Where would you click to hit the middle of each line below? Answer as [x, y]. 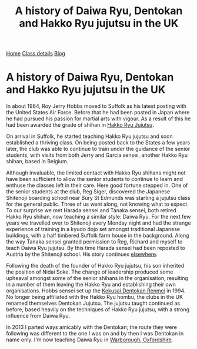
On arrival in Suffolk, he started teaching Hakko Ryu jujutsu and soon [89, 136]
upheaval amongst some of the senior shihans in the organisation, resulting [97, 278]
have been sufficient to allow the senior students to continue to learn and [95, 179]
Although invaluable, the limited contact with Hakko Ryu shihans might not [96, 173]
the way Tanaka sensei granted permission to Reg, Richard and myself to [94, 242]
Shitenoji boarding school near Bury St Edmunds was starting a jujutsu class [98, 198]
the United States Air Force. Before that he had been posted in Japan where [98, 113]
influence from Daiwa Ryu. [38, 316]
